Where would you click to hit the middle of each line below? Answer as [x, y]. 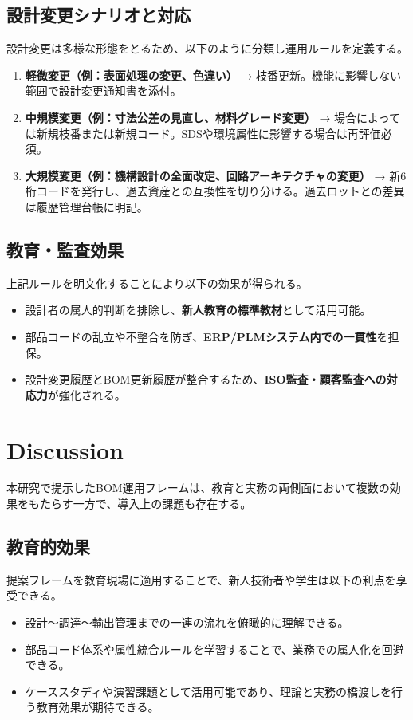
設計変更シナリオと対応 [98, 15]
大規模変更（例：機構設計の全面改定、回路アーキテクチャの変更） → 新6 [216, 175]
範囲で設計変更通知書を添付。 [103, 90]
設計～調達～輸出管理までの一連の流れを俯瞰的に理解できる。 [187, 622]
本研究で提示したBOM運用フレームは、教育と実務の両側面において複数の [198, 488]
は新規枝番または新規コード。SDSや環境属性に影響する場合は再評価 [203, 133]
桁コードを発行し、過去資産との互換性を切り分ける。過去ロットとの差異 [215, 191]
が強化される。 [87, 394]
